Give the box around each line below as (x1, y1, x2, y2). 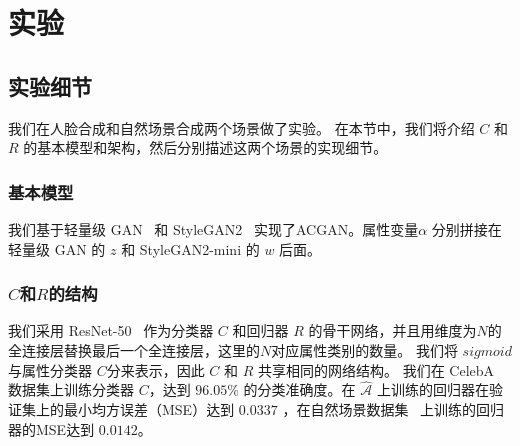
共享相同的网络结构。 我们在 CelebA (258, 359, 495, 380)
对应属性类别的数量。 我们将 (271, 339, 458, 360)
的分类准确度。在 (243, 379, 356, 400)
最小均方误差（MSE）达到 (63, 398, 235, 419)
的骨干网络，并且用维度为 (308, 320, 477, 341)
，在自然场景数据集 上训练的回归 (282, 398, 505, 419)
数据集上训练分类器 (8, 379, 134, 400)
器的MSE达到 (8, 418, 95, 439)
